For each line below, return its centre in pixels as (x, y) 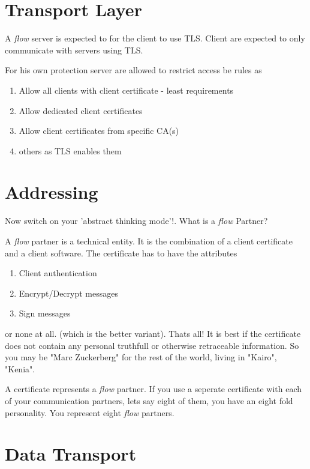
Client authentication (58, 273)
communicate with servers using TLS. (74, 50)
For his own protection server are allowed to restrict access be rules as (133, 70)
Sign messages (45, 313)
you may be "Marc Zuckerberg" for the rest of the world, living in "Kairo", (141, 357)
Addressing (52, 192)
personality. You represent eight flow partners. (90, 412)
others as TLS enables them (70, 150)
